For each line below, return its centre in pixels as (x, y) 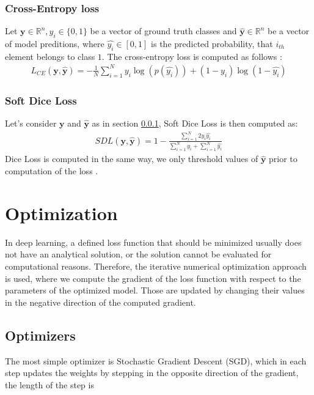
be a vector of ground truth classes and (163, 31)
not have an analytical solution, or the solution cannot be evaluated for (138, 254)
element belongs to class (50, 56)
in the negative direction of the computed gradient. (100, 302)
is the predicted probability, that (212, 44)
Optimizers (40, 335)
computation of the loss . (52, 171)
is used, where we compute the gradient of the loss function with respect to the (153, 278)
